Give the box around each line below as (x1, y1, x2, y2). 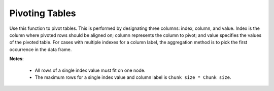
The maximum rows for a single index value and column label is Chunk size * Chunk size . (35, 74, 231, 80)
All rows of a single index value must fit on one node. (35, 67, 146, 73)
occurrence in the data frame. (9, 46, 72, 53)
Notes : (9, 56, 24, 62)
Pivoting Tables (9, 8, 76, 19)
